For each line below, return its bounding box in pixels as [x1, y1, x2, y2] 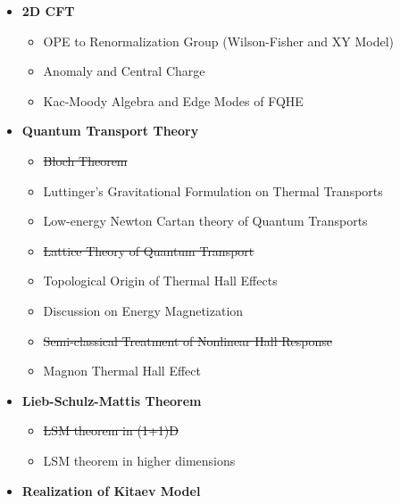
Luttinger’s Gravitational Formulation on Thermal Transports [43, 181, 383, 200]
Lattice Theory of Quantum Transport [43, 241, 254, 260]
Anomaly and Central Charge [43, 62, 205, 80]
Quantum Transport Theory [21, 121, 199, 140]
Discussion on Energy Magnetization [43, 301, 244, 319]
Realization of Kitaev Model [21, 481, 201, 500]
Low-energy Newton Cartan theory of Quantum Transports [43, 211, 368, 230]
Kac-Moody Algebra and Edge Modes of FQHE [43, 91, 304, 110]
